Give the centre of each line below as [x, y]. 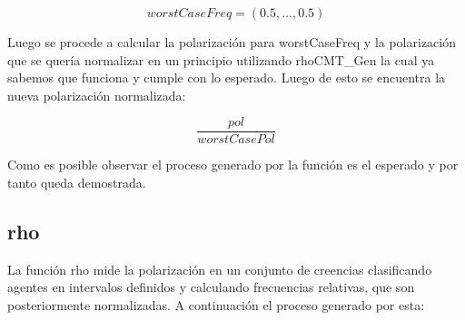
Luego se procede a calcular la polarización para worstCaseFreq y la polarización [232, 42]
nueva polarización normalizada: [97, 95]
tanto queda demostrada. [77, 183]
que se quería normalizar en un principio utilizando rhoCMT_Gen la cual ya [221, 59]
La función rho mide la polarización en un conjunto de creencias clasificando [220, 269]
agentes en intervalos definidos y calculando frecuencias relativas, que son [211, 287]
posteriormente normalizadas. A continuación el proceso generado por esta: [216, 305]
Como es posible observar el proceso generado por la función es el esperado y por [233, 165]
